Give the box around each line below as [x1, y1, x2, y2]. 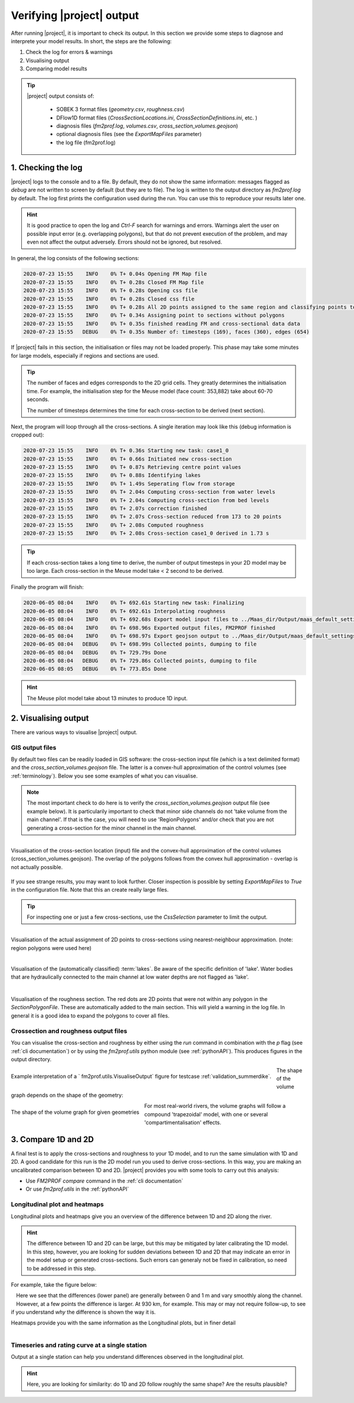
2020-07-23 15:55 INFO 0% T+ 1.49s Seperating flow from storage [23, 480, 235, 487]
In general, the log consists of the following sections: [11, 255, 140, 262]
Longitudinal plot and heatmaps [11, 1200, 104, 1208]
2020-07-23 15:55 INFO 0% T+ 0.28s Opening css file [23, 287, 198, 294]
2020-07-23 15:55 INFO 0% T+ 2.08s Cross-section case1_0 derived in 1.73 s [23, 530, 270, 537]
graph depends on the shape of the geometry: [11, 1091, 123, 1099]
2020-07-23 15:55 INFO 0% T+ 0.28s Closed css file [23, 296, 195, 302]
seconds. [27, 396, 50, 403]
